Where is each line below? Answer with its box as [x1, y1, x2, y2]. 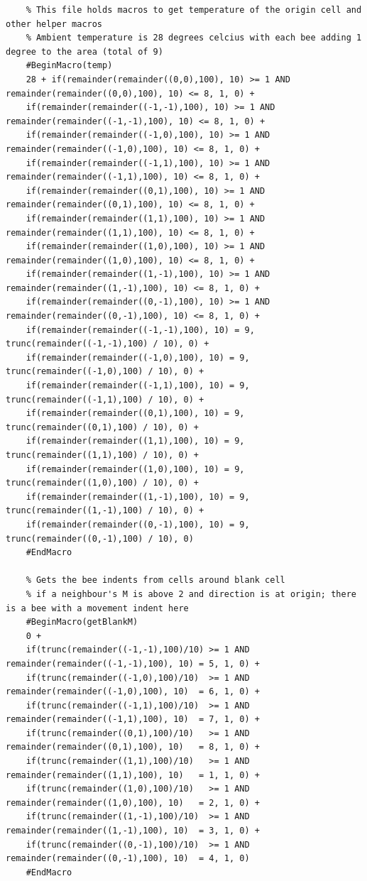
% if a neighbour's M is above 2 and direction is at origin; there [26, 589, 356, 599]
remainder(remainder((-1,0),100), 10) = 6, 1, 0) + [6, 686, 260, 697]
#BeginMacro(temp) [26, 60, 113, 71]
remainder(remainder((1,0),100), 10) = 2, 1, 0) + [6, 797, 260, 808]
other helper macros [6, 18, 103, 29]
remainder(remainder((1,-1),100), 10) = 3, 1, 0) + [6, 826, 260, 836]
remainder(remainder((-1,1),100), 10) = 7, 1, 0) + [6, 714, 260, 725]
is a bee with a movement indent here [6, 603, 189, 613]
